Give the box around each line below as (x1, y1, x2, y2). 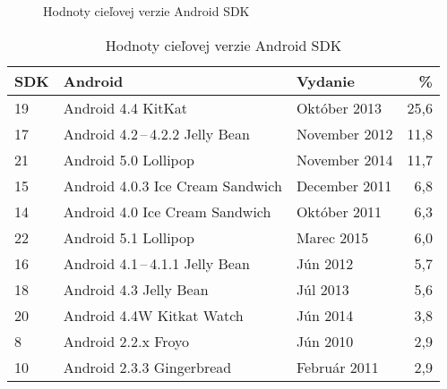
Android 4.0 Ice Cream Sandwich (63, 200, 271, 222)
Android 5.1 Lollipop (63, 226, 194, 248)
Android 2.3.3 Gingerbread (63, 356, 232, 377)
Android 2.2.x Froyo (63, 330, 190, 351)
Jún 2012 (296, 252, 354, 274)
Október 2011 (296, 200, 383, 222)
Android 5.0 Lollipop (63, 148, 194, 170)
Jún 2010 (296, 330, 354, 351)
